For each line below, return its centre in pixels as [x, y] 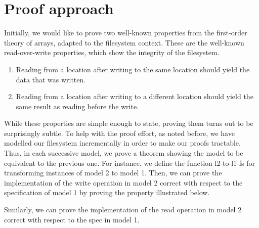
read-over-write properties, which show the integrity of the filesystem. [112, 52]
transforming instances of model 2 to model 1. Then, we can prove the [113, 173]
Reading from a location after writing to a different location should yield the [135, 96]
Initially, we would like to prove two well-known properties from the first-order [126, 33]
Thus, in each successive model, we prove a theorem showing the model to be [124, 153]
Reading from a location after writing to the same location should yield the [133, 69]
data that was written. [51, 79]
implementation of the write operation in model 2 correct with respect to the [123, 182]
